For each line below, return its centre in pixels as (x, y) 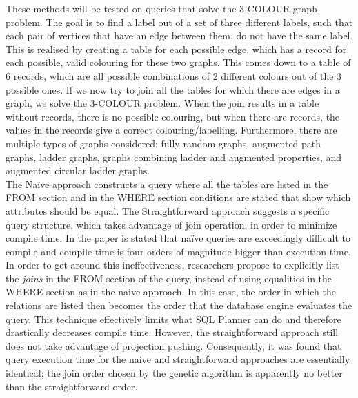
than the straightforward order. (72, 386)
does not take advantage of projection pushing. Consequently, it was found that (173, 345)
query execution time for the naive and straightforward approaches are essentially (178, 359)
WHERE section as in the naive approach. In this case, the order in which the (171, 292)
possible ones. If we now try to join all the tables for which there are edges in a (173, 89)
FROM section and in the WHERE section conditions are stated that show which (178, 197)
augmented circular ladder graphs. (78, 170)
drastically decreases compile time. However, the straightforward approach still (172, 332)
